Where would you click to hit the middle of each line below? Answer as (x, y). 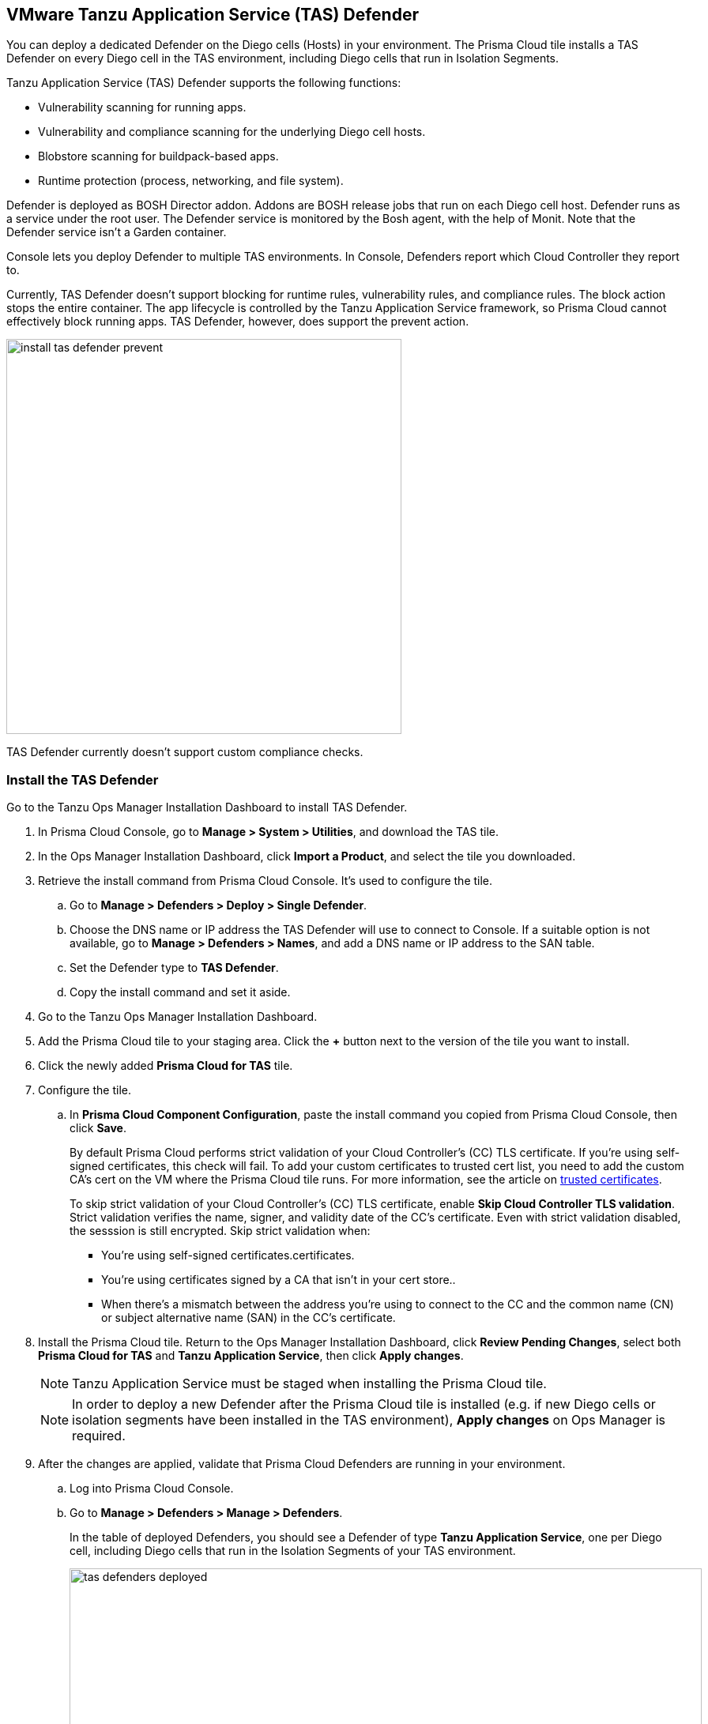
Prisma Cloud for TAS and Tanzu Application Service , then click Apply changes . (251, 1356)
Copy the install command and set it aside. (180, 992)
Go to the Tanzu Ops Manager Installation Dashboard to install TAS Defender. (207, 807)
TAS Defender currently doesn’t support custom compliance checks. (185, 752)
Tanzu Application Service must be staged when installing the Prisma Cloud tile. (309, 1384)
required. (99, 1436)
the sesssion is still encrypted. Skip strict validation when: (220, 1231)
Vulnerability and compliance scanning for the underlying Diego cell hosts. (232, 132)
